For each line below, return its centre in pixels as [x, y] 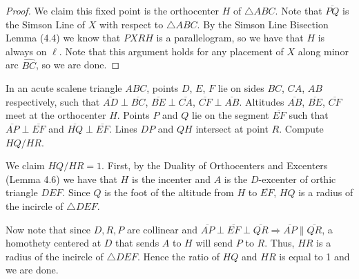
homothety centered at [54, 243]
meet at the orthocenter [56, 115]
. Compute [301, 128]
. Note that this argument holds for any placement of [171, 51]
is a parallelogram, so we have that [230, 38]
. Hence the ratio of [178, 256]
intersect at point [232, 128]
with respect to [131, 24]
